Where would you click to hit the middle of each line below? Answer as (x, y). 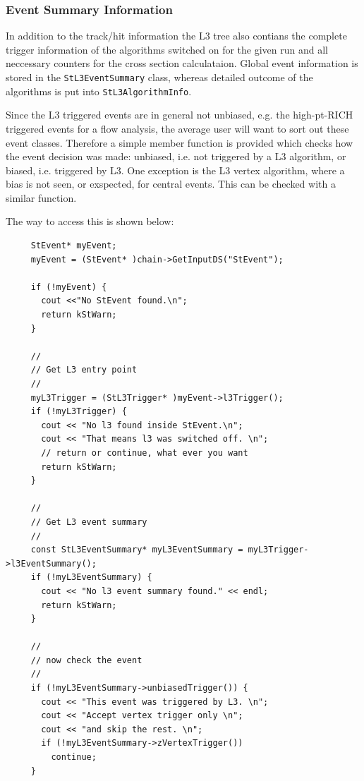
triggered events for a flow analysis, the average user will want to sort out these (177, 128)
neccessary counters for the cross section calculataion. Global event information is (182, 63)
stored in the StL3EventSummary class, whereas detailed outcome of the (159, 77)
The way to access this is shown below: (90, 221)
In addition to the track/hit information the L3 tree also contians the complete (176, 36)
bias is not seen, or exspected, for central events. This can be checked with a (171, 184)
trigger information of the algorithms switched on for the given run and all (167, 49)
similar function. (41, 197)
